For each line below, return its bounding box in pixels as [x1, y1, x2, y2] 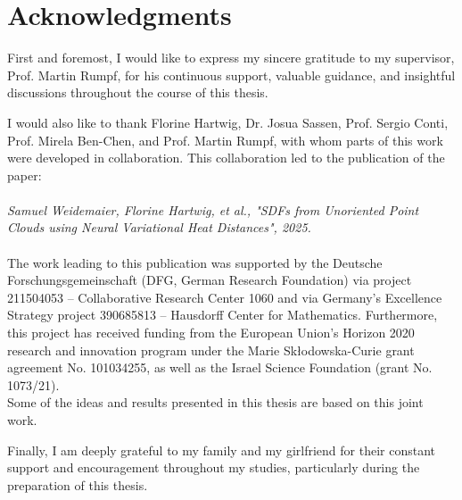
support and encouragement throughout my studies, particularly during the [7, 458, 420, 477]
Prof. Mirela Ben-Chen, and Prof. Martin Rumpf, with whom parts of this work [7, 130, 443, 149]
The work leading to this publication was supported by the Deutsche [7, 253, 383, 271]
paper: [7, 165, 42, 184]
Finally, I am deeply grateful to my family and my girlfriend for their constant [7, 440, 436, 459]
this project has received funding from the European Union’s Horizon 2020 [7, 323, 415, 342]
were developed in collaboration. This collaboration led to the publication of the [7, 148, 445, 167]
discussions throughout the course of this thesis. [7, 83, 268, 102]
